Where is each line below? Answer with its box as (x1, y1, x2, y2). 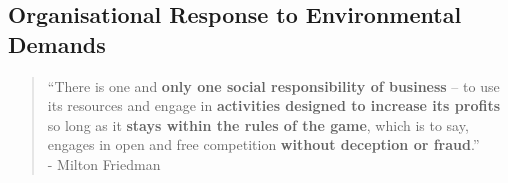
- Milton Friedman (47, 153, 161, 174)
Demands (8, 28, 106, 59)
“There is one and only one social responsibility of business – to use (47, 75, 500, 96)
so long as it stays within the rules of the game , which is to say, (47, 114, 469, 135)
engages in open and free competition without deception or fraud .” (47, 134, 480, 155)
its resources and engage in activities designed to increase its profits (47, 95, 500, 116)
